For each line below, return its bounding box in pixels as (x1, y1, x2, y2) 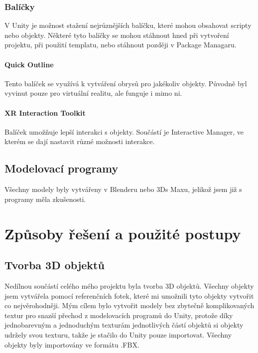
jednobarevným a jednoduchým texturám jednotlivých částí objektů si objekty (4, 320, 244, 330)
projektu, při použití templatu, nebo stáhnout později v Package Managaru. (4, 39, 237, 50)
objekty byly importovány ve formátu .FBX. (4, 339, 139, 350)
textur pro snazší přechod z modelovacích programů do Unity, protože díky (4, 310, 233, 320)
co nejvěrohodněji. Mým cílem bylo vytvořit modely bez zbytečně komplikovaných (4, 300, 255, 311)
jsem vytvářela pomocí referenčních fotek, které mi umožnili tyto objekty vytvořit (4, 290, 254, 301)
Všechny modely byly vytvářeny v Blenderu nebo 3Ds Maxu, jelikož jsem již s (4, 184, 242, 194)
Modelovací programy (4, 161, 119, 176)
